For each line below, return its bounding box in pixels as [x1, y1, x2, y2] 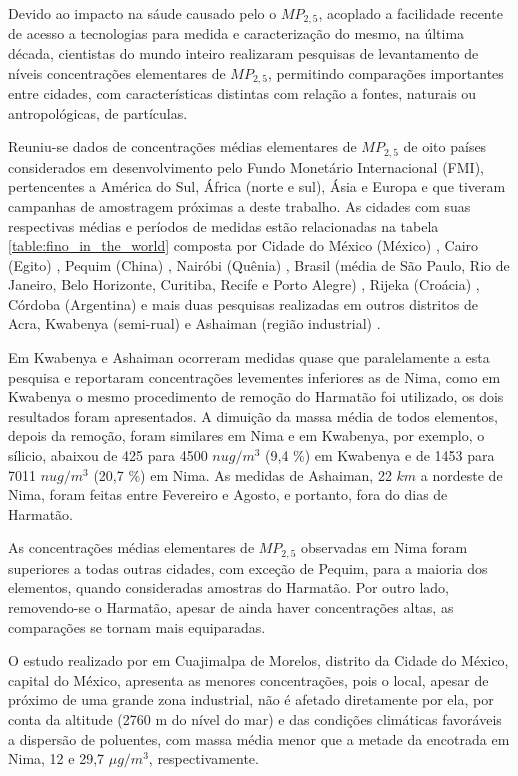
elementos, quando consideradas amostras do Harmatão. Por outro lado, [8, 577, 449, 598]
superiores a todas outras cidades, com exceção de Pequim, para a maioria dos [8, 557, 488, 578]
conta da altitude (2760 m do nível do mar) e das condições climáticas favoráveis [8, 709, 502, 730]
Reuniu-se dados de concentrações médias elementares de [8, 136, 357, 157]
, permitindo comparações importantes [267, 62, 504, 83]
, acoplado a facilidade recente [318, 3, 503, 23]
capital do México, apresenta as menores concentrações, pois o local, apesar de [8, 669, 489, 690]
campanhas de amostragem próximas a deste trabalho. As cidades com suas [8, 195, 471, 216]
